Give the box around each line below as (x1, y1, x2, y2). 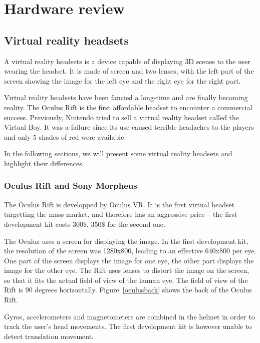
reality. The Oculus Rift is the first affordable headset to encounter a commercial (4, 102, 252, 112)
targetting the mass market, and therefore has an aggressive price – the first (4, 209, 237, 219)
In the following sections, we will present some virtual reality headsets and (4, 148, 232, 159)
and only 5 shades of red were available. (4, 131, 126, 142)
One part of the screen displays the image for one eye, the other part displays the (4, 255, 254, 265)
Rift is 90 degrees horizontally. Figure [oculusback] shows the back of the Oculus (4, 284, 252, 295)
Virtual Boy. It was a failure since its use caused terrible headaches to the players (4, 122, 254, 132)
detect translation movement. (4, 330, 94, 341)
